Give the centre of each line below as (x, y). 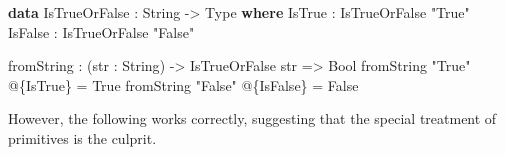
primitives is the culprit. (82, 137)
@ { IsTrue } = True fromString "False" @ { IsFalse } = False (183, 84)
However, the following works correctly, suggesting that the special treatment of (252, 118)
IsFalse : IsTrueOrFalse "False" (101, 31)
